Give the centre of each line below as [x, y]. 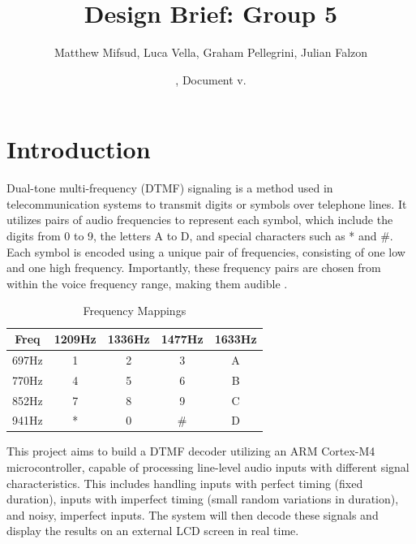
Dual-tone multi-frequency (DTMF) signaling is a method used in [170, 188]
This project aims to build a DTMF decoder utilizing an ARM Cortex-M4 [191, 451]
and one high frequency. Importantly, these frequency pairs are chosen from [194, 268]
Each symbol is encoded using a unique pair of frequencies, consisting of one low [206, 251]
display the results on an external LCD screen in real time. [153, 531]
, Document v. [211, 79]
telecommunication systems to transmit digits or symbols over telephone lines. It [207, 203]
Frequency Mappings [135, 311]
